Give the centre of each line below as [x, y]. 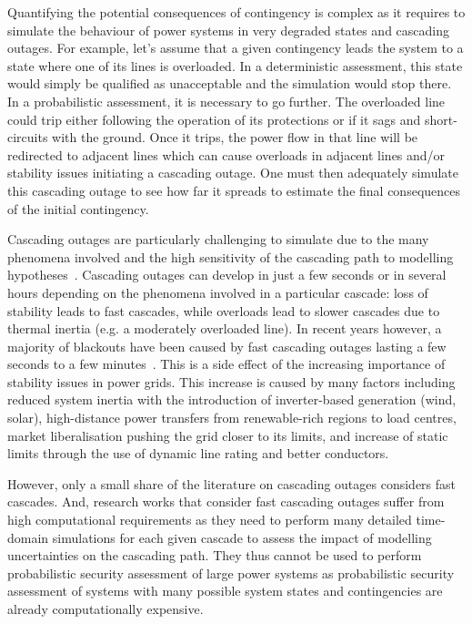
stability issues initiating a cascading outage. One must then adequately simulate [233, 173]
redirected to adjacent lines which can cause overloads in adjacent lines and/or [226, 154]
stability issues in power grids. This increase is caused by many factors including [231, 381]
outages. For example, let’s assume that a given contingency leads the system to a [236, 48]
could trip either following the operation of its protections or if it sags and [214, 119]
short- [441, 119]
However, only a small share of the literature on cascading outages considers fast [232, 483]
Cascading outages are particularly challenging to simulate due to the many [218, 239]
